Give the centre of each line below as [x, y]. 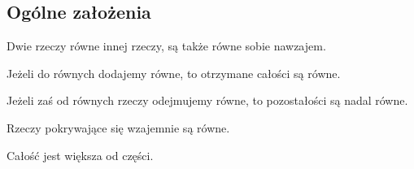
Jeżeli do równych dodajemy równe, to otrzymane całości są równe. [174, 73]
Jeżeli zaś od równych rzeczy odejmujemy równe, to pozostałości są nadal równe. [207, 100]
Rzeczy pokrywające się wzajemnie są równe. [118, 127]
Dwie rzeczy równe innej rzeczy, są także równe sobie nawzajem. [166, 46]
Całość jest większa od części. [80, 155]
